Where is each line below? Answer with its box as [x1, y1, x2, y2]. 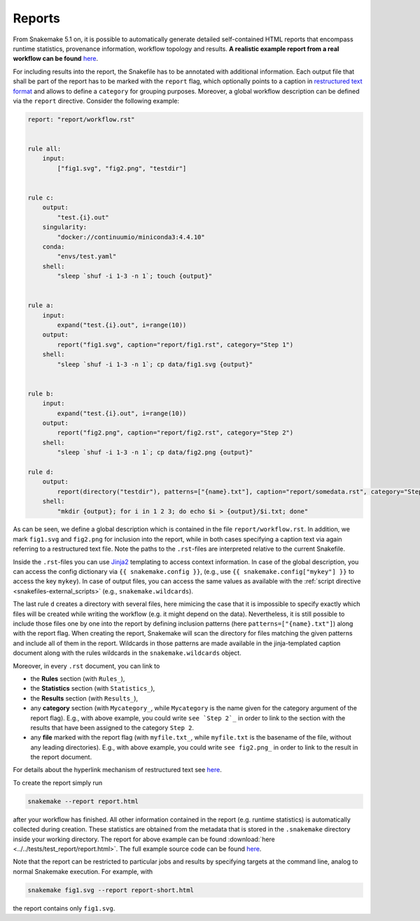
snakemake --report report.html [27, 797, 139, 805]
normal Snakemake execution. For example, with [13, 867, 153, 876]
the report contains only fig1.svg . [13, 904, 115, 913]
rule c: [27, 194, 54, 202]
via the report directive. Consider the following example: [13, 97, 180, 105]
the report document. [30, 753, 92, 761]
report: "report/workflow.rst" [27, 115, 136, 123]
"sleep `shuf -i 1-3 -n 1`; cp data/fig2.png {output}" [57, 449, 253, 456]
